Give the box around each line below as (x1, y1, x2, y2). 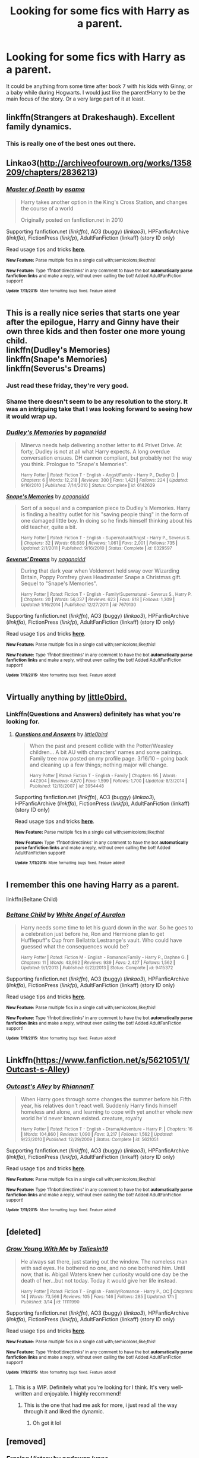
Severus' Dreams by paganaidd (6, 556, 86, 563)
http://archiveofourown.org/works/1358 (39, 158, 192, 168)
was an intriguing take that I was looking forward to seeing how (6, 404, 192, 413)
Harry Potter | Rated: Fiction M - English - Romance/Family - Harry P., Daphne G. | (20, 954, 189, 960)
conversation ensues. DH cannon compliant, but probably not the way (20, 454, 192, 461)
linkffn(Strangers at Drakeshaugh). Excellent (6, 112, 175, 122)
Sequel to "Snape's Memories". (20, 580, 97, 587)
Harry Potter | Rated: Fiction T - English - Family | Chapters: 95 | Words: (29, 773, 177, 779)
